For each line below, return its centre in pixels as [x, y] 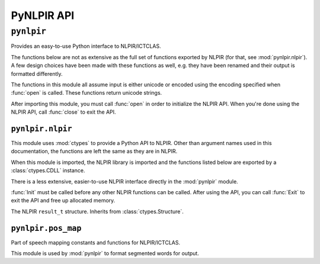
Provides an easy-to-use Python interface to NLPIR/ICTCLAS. [86, 46]
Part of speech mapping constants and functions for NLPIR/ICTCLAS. [96, 242]
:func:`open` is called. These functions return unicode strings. [87, 93]
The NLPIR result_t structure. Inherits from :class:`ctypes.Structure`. [97, 211]
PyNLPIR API [43, 15]
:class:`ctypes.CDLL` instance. [48, 170]
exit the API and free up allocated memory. [63, 201]
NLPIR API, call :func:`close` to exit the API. [63, 112]
